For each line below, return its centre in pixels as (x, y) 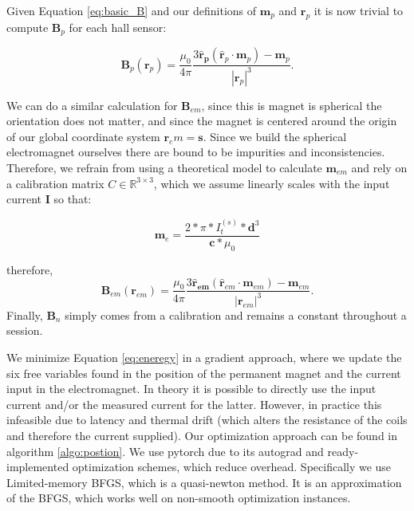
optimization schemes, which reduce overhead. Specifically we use (232, 467)
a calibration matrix (55, 183)
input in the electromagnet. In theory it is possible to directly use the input (191, 389)
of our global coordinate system (83, 136)
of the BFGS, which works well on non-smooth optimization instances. (179, 498)
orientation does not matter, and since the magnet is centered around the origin (202, 121)
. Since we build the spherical (275, 136)
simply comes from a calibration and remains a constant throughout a (236, 314)
